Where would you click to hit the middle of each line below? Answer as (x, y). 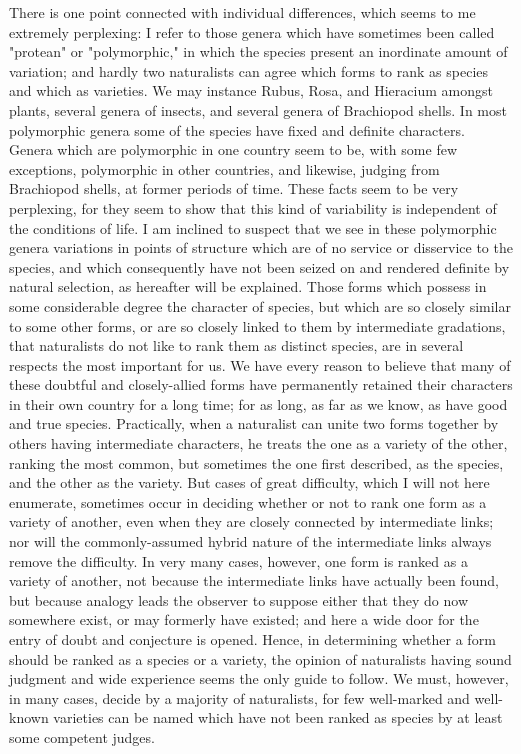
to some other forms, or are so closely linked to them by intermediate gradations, (257, 325)
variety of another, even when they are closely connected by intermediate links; (251, 521)
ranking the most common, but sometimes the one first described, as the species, (256, 462)
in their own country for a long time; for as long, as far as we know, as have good (258, 403)
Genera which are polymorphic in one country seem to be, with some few (233, 149)
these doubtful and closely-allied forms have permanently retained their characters (261, 384)
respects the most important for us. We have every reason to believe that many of (260, 364)
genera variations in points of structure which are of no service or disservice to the (261, 247)
